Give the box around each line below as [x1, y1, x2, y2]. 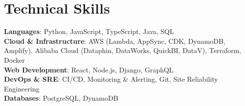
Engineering [4, 83, 40, 93]
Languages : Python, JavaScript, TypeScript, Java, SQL [4, 26, 174, 36]
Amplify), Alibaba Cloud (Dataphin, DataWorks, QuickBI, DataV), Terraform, [4, 45, 242, 55]
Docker [4, 54, 25, 65]
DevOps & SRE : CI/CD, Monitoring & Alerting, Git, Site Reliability [4, 74, 218, 84]
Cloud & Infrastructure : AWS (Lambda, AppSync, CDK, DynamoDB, [4, 35, 225, 46]
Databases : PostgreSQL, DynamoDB [4, 93, 118, 103]
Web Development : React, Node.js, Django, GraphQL [4, 64, 174, 74]
